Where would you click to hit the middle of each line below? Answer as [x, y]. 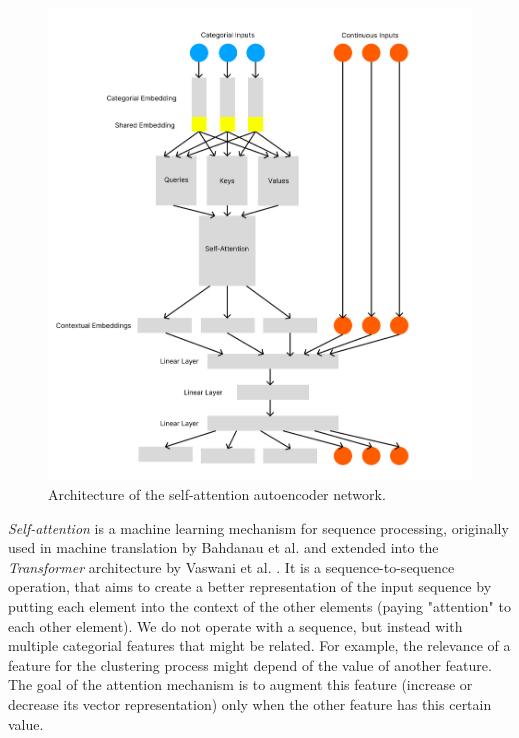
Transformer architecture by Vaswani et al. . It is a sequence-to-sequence [231, 566]
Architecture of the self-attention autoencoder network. [217, 494]
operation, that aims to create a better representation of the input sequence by [250, 586]
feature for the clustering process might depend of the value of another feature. [250, 664]
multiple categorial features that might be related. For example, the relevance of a [259, 645]
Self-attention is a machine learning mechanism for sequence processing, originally [258, 527]
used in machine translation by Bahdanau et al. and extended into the [223, 547]
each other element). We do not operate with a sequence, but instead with [235, 625]
